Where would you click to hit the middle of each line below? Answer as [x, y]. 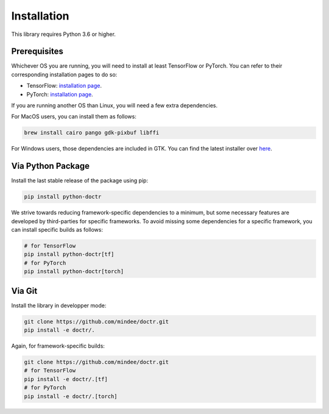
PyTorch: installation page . [60, 94]
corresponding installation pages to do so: [64, 74]
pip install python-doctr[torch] [74, 272]
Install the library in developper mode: [59, 305]
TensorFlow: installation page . [64, 86]
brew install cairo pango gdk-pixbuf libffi [92, 133]
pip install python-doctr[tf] [69, 254]
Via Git [24, 291]
